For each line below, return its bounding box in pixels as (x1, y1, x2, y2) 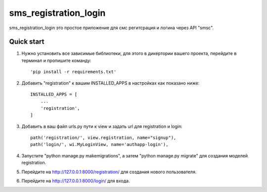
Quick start (9, 38, 44, 46)
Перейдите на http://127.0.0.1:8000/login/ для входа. (21, 178, 130, 184)
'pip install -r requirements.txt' (30, 69, 117, 75)
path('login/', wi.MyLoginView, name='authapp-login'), (30, 142, 169, 147)
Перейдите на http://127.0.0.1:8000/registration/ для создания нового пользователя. (21, 169, 197, 175)
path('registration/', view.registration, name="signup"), (30, 135, 177, 141)
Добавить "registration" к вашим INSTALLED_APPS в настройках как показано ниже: (21, 80, 200, 86)
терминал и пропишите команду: (21, 57, 91, 63)
